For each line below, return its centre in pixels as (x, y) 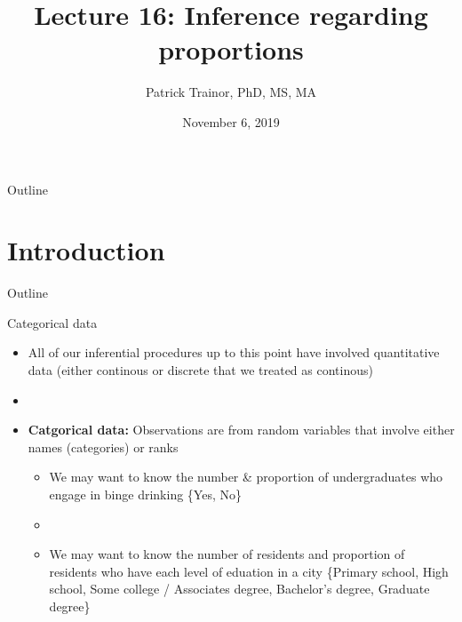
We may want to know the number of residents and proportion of (227, 554)
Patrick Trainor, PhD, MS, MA (231, 92)
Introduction (86, 250)
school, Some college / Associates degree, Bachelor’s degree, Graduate (239, 589)
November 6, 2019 (231, 121)
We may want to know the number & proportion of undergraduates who (246, 477)
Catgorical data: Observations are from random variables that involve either (241, 430)
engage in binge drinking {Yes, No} (145, 494)
